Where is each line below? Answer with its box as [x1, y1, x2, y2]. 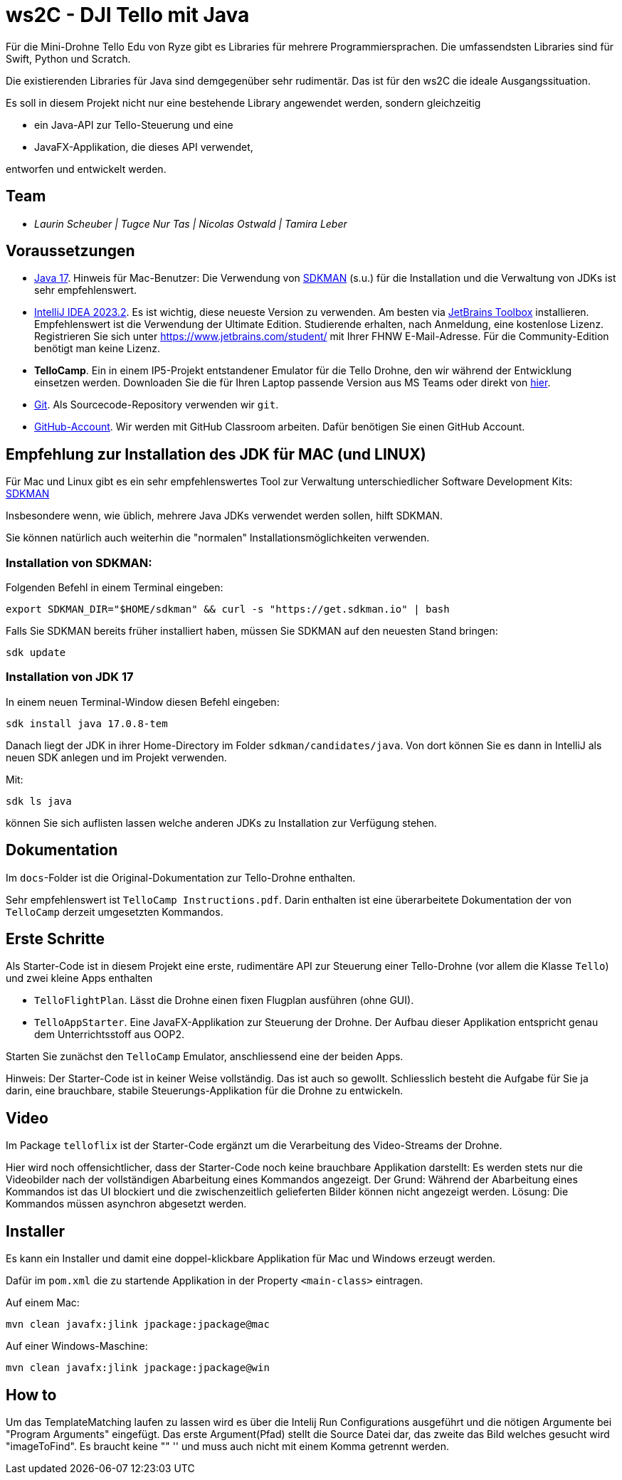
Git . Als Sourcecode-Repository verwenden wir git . [34, 398, 279, 411]
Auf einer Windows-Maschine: [6, 1340, 148, 1353]
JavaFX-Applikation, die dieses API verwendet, [34, 140, 253, 153]
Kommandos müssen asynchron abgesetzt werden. [6, 1198, 247, 1210]
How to [6, 1385, 57, 1404]
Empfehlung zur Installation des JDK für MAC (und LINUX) [6, 445, 426, 463]
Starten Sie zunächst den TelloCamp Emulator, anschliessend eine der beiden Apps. [6, 1050, 404, 1063]
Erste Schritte [6, 930, 105, 948]
